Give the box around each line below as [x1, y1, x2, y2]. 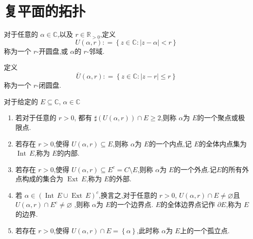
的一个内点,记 [149, 138, 192, 148]
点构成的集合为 [15, 174, 63, 184]
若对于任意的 [15, 112, 56, 123]
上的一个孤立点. [180, 225, 230, 235]
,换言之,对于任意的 [99, 190, 157, 200]
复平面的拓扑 [4, 1, 86, 21]
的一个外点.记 [174, 164, 217, 174]
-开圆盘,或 [36, 46, 68, 56]
